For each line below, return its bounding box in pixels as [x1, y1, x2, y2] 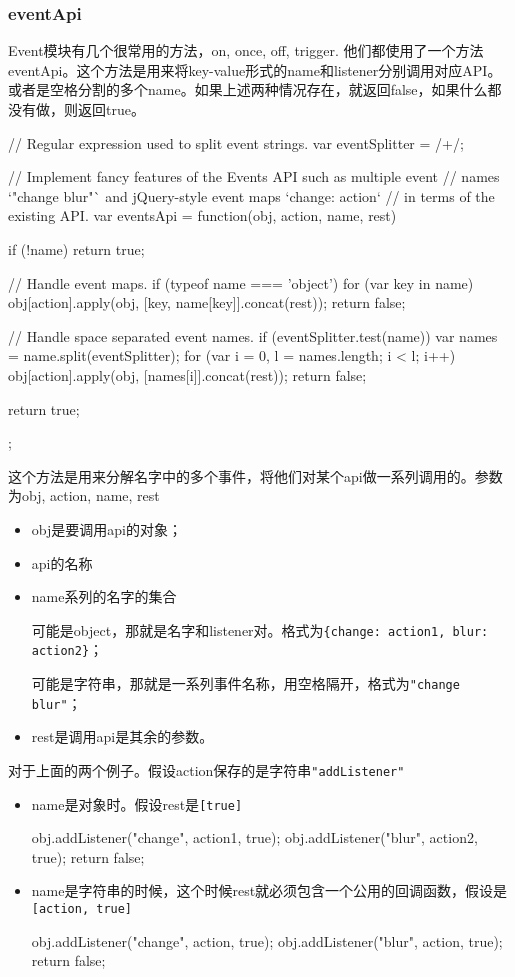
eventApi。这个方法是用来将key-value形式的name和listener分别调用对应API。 [8, 59, 502, 80]
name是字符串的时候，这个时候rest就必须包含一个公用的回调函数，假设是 [31, 880, 508, 901]
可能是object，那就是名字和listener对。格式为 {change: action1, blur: [31, 619, 489, 640]
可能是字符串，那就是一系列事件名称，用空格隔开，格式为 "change [31, 673, 460, 693]
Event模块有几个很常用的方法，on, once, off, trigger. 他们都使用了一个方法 [8, 40, 484, 61]
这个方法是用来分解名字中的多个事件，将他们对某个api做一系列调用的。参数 [8, 465, 503, 486]
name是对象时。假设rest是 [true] [31, 793, 243, 814]
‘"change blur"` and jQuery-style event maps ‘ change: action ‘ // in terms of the [8, 185, 495, 206]
